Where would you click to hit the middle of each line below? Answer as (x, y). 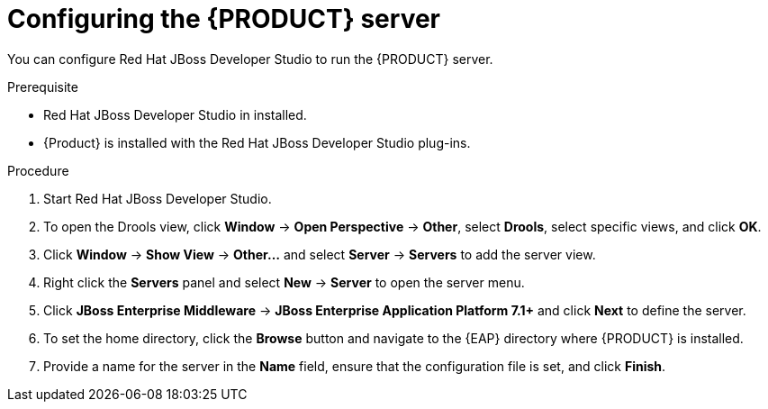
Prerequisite (43, 86)
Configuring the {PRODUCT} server (224, 19)
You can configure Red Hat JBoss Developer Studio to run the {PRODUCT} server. (250, 59)
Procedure (38, 170)
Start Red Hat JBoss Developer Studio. (158, 198)
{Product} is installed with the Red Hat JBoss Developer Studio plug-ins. (257, 142)
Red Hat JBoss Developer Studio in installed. (175, 114)
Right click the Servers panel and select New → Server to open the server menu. (284, 282)
